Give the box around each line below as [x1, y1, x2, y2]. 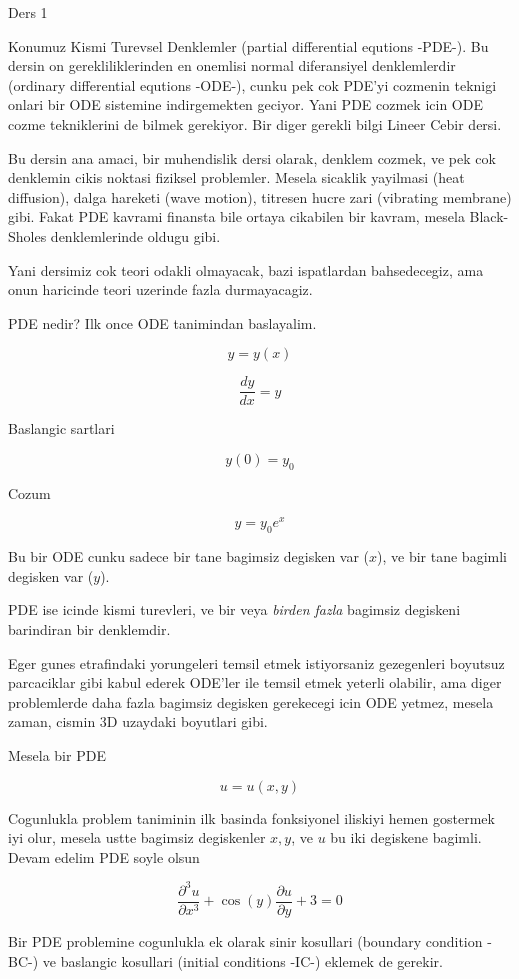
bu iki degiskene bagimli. [330, 827, 482, 848]
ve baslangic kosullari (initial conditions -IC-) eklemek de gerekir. [42, 950, 443, 971]
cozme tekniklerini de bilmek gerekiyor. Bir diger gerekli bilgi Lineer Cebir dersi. [8, 113, 502, 134]
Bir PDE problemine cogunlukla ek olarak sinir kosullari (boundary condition [8, 930, 483, 951]
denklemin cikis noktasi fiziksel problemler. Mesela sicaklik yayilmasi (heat [8, 167, 465, 188]
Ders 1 [8, 2, 48, 22]
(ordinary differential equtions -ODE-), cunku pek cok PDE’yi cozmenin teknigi [8, 74, 497, 95]
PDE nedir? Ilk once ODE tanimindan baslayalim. [8, 312, 317, 333]
